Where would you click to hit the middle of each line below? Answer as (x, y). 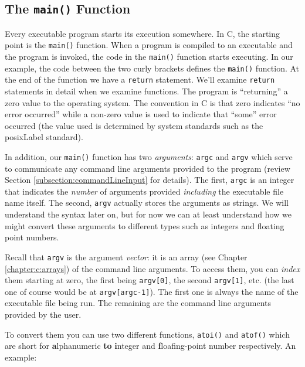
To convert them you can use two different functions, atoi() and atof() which (147, 334)
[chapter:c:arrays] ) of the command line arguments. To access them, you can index (152, 268)
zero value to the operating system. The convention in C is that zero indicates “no (152, 102)
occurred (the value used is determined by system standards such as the (134, 125)
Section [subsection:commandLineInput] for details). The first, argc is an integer (150, 180)
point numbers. (32, 237)
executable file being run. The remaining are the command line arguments (138, 303)
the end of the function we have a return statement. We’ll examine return (140, 79)
